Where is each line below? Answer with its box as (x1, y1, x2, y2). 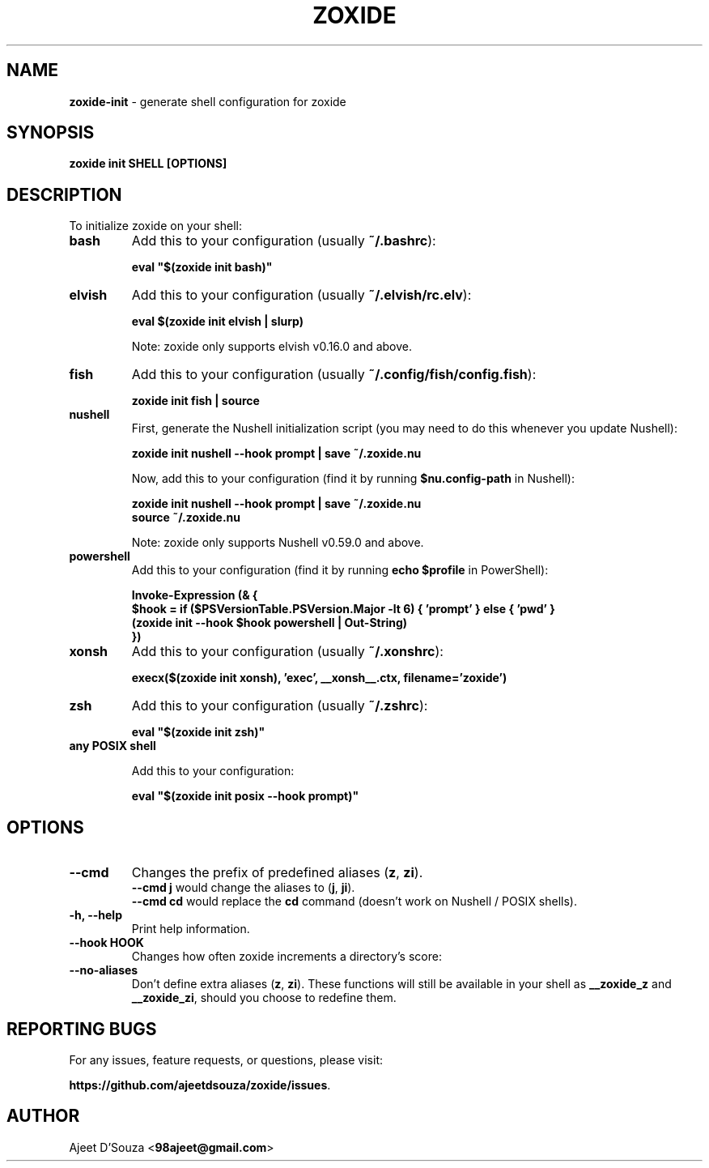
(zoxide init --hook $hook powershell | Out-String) (131, 616, 408, 630)
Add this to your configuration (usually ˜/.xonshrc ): (131, 643, 444, 660)
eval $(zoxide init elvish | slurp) (131, 314, 304, 329)
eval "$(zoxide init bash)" (131, 260, 273, 275)
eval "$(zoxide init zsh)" (131, 725, 265, 740)
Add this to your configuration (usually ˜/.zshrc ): (131, 697, 428, 714)
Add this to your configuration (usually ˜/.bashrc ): (131, 232, 436, 249)
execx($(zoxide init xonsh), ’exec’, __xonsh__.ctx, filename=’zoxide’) (131, 671, 507, 685)
